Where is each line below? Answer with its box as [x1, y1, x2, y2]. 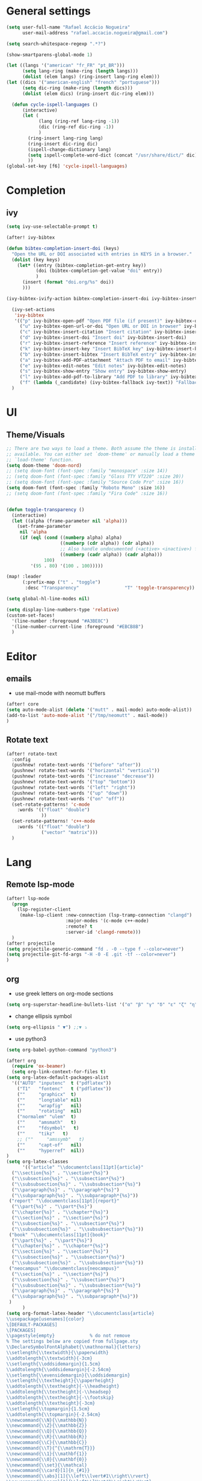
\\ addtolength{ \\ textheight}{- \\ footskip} [6, 1395, 114, 1401]
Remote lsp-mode [6, 879, 75, 890]
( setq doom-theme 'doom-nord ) [6, 462, 82, 469]
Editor [6, 649, 37, 663]
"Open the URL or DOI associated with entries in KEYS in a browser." [11, 251, 192, 257]
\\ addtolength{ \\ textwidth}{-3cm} [6, 1355, 93, 1361]
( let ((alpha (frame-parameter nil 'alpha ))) [11, 518, 128, 524]
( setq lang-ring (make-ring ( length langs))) [22, 68, 138, 74]
